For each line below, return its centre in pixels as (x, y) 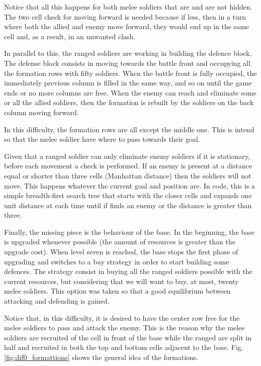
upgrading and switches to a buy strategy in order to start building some (117, 261)
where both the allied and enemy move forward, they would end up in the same (127, 26)
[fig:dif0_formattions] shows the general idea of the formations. (101, 357)
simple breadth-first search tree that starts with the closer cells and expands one (128, 195)
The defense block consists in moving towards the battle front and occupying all (127, 63)
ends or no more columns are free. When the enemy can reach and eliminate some (130, 92)
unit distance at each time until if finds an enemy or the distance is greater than (128, 205)
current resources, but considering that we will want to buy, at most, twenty (121, 281)
